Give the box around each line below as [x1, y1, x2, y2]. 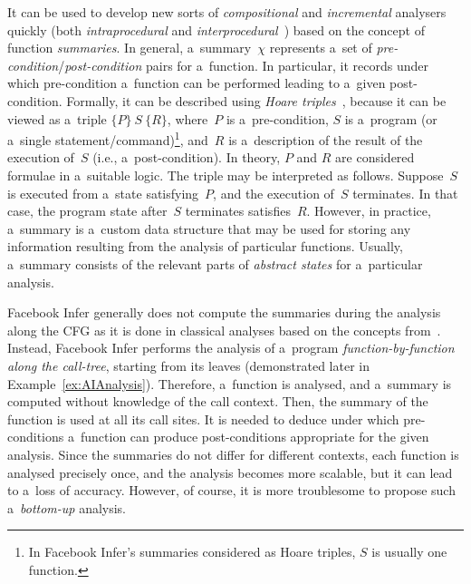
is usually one [371, 542, 447, 561]
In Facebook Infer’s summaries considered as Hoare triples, [28, 542, 356, 561]
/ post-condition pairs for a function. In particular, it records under [58, 55, 428, 74]
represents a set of [269, 38, 372, 57]
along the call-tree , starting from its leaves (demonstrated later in [7, 355, 370, 375]
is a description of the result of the [228, 130, 423, 149]
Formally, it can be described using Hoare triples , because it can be [66, 91, 447, 110]
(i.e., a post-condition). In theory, [92, 148, 281, 167]
